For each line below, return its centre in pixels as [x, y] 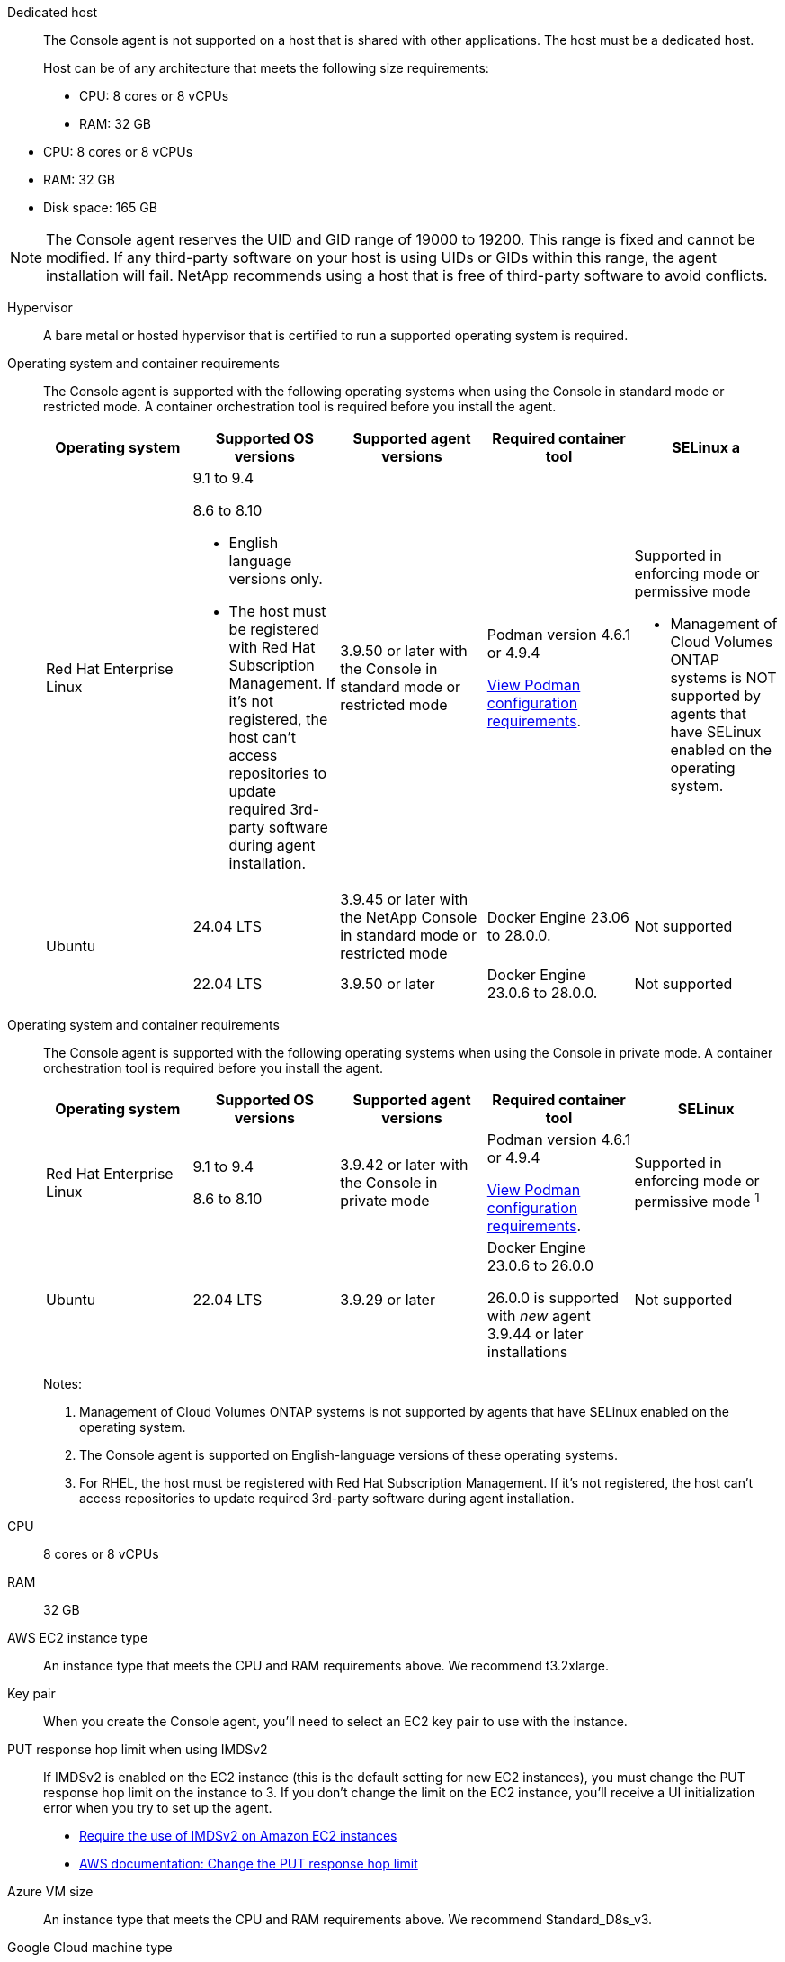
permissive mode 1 [697, 1201]
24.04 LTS [227, 926]
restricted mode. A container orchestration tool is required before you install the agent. [300, 406]
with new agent [539, 1316]
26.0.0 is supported [553, 1298]
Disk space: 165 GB [100, 207]
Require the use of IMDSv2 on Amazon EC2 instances [238, 1836]
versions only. [276, 579]
